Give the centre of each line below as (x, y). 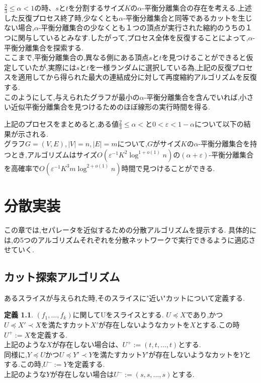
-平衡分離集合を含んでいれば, (192, 97)
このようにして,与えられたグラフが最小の (72, 97)
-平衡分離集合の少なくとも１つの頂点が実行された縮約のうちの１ (145, 28)
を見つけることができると (204, 57)
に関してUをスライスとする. (118, 315)
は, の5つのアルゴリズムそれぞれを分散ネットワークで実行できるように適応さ (130, 239)
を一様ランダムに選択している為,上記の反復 (160, 67)
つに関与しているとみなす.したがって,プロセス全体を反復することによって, (126, 38)
